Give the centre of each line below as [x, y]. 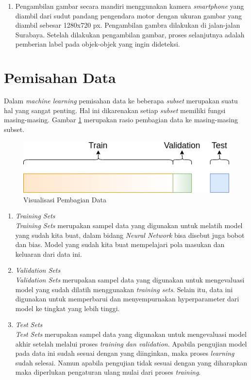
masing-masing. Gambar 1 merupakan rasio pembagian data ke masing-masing [121, 120]
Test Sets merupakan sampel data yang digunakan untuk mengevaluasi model [131, 334]
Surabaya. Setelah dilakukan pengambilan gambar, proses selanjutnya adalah [130, 34]
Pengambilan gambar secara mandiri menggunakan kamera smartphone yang [130, 6]
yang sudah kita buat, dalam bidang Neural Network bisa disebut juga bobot [130, 235]
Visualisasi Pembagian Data [65, 199]
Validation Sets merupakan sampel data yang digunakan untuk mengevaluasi [130, 279]
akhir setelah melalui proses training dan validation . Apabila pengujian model [131, 343]
